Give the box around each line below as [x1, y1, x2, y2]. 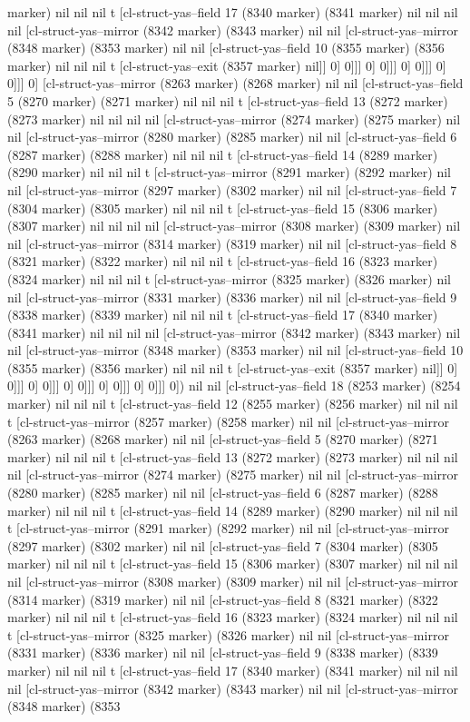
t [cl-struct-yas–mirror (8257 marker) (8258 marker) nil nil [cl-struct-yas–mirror [7, 411, 449, 430]
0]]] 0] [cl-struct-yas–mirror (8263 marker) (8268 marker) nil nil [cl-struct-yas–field [7, 74, 464, 93]
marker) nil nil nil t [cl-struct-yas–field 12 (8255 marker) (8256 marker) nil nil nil [7, 394, 458, 413]
